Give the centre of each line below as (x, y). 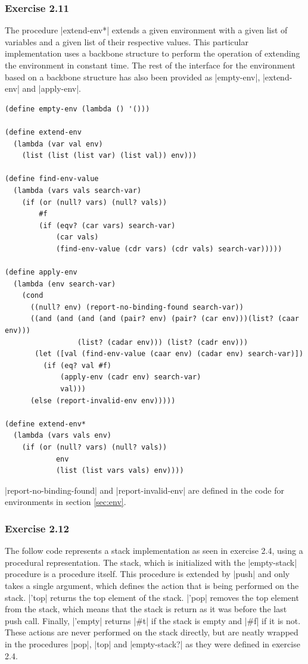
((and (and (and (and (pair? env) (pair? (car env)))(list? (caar (164, 319)
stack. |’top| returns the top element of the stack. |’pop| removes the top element (152, 597)
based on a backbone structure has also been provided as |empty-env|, (133, 77)
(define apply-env (41, 272)
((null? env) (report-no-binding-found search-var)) (137, 307)
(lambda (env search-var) (65, 284)
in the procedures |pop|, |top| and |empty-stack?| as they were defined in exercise (153, 643)
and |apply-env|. (52, 88)
